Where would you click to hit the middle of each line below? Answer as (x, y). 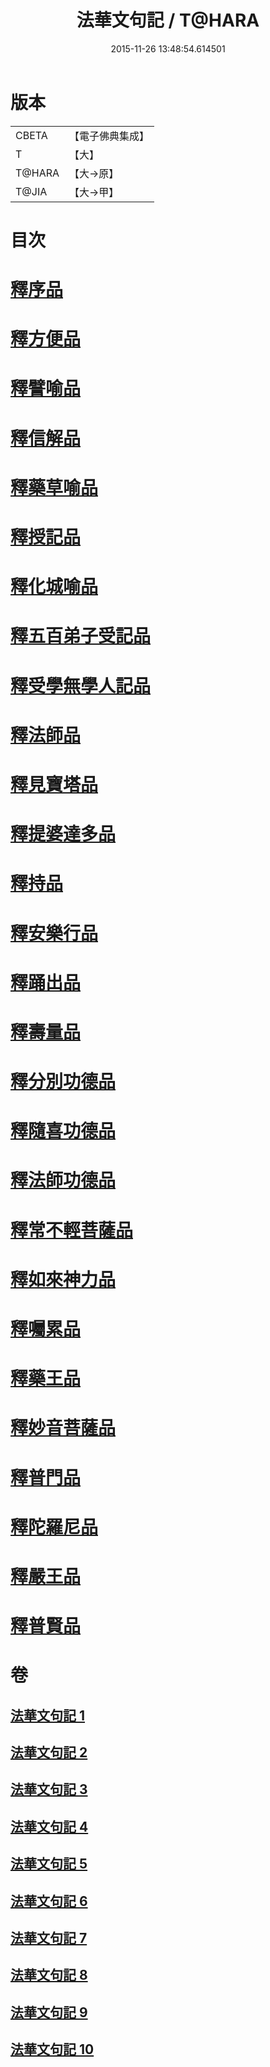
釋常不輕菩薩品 (72, 1230)
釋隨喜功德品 (63, 1131)
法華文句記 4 (49, 1826)
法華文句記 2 (49, 1752)
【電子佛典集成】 (109, 136)
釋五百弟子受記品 (81, 636)
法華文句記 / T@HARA (168, 20)
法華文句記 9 (49, 2012)
